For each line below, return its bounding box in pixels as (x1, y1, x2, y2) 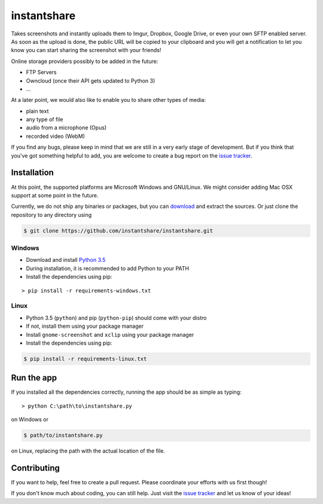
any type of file (26, 116, 63, 123)
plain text (26, 107, 49, 114)
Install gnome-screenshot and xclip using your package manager (26, 331, 194, 338)
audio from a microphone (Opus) (26, 124, 107, 131)
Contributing (11, 463, 60, 473)
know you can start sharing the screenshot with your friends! (11, 47, 161, 54)
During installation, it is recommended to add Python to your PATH (26, 264, 190, 272)
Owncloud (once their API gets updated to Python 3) (26, 77, 156, 84)
